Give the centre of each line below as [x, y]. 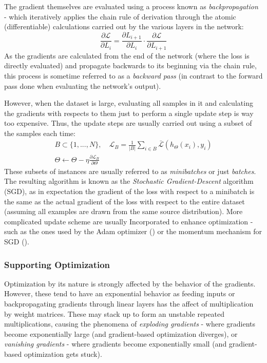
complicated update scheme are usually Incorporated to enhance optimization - [129, 221]
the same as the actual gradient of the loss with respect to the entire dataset [125, 201]
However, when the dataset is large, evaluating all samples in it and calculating [129, 103]
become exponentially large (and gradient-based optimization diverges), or [121, 333]
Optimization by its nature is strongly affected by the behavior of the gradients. [130, 283]
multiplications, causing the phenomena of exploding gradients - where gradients [130, 324]
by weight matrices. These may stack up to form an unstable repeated [114, 313]
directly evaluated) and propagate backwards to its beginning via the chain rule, [130, 65]
